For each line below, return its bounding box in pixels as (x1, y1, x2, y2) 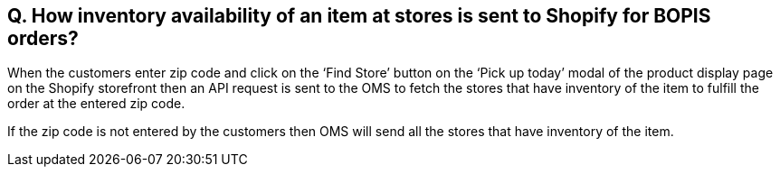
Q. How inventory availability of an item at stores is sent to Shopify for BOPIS (7, 5, 711, 27)
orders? (7, 27, 79, 50)
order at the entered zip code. (7, 96, 185, 112)
